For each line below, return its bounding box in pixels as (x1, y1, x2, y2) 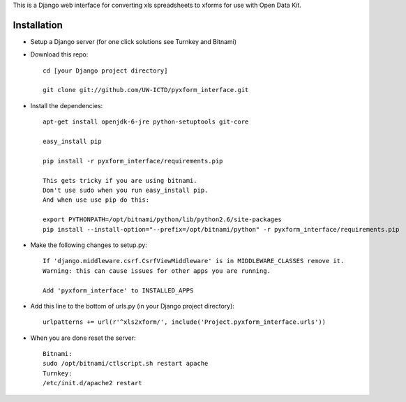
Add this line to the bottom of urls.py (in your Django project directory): (30, 301, 235, 310)
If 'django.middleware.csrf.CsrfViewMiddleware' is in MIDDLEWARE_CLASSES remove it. (43, 257, 345, 265)
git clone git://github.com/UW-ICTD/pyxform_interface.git (43, 86, 249, 94)
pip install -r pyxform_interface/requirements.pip (43, 157, 223, 165)
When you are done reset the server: (30, 334, 136, 342)
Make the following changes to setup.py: (30, 241, 148, 249)
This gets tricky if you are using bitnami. (43, 177, 198, 184)
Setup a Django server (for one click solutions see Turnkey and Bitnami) (30, 37, 237, 45)
